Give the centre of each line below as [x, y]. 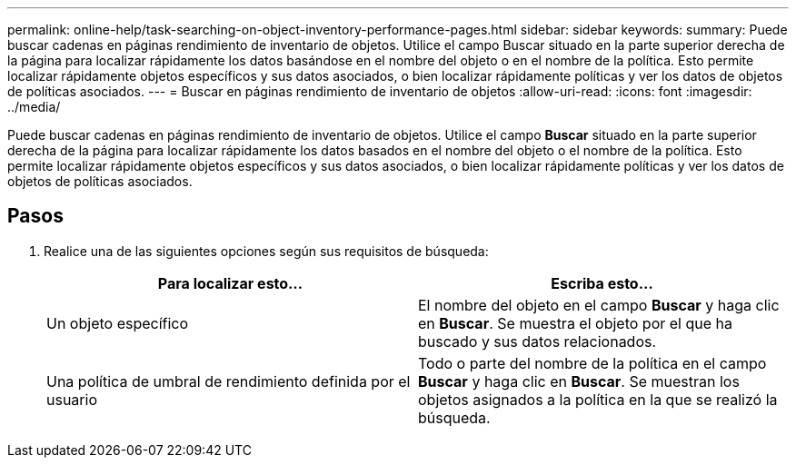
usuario [72, 399]
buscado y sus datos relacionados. [537, 341]
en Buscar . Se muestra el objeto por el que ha [575, 323]
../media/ [34, 107]
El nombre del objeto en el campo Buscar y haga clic [599, 305]
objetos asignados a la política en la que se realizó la [598, 399]
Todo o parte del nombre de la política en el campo [592, 363]
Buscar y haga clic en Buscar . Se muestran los [579, 381]
